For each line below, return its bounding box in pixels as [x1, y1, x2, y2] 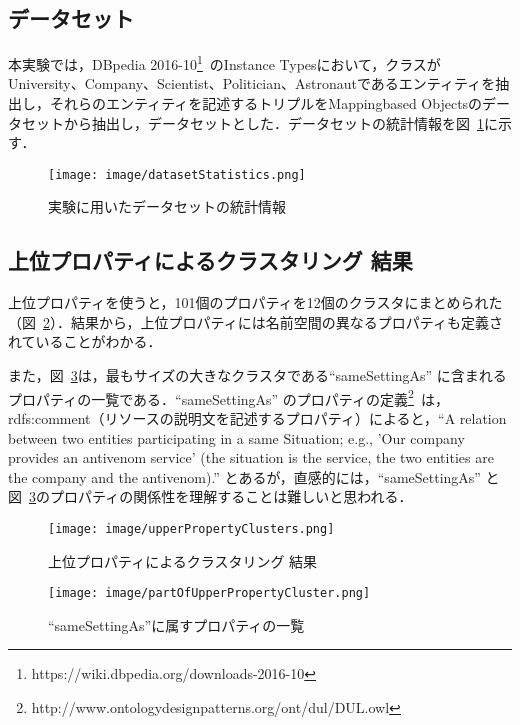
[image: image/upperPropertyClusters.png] [48, 521, 335, 536]
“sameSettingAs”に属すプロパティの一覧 [48, 614, 305, 635]
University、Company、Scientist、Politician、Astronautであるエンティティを [8, 73, 496, 94]
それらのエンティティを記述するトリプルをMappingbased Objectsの [49, 93, 483, 114]
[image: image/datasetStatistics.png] [48, 167, 306, 182]
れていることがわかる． [8, 331, 162, 352]
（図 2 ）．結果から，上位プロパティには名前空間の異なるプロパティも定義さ [8, 311, 503, 332]
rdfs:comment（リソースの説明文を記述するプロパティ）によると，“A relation [8, 407, 507, 428]
